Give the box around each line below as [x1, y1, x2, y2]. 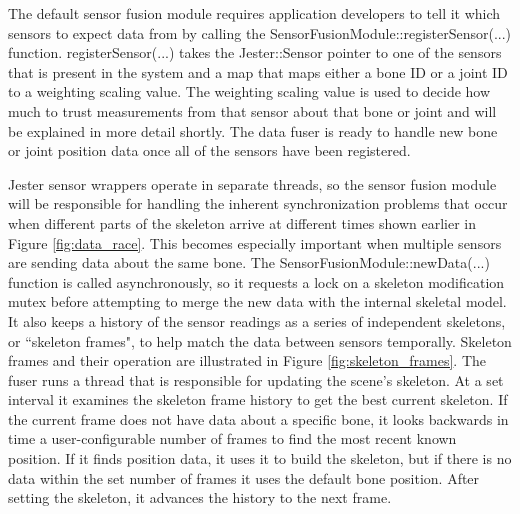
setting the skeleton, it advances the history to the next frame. [8, 487, 392, 508]
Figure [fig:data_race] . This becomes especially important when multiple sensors [8, 232, 502, 253]
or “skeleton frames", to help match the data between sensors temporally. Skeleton [8, 330, 512, 351]
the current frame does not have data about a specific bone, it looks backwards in [8, 408, 509, 429]
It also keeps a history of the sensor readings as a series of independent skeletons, [8, 310, 506, 331]
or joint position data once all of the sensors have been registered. [8, 140, 411, 161]
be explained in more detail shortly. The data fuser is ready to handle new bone [8, 120, 498, 141]
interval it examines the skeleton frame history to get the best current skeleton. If [8, 389, 508, 410]
